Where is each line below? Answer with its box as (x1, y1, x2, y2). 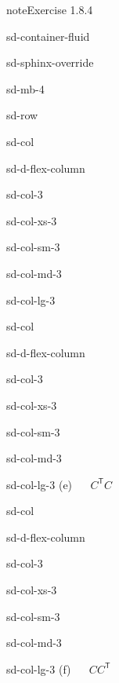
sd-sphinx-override (6, 54, 94, 71)
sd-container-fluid (6, 27, 90, 44)
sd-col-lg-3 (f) (6, 660, 71, 677)
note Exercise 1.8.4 (6, 2, 93, 17)
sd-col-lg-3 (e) (6, 476, 73, 492)
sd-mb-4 (6, 80, 45, 97)
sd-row (6, 107, 38, 123)
